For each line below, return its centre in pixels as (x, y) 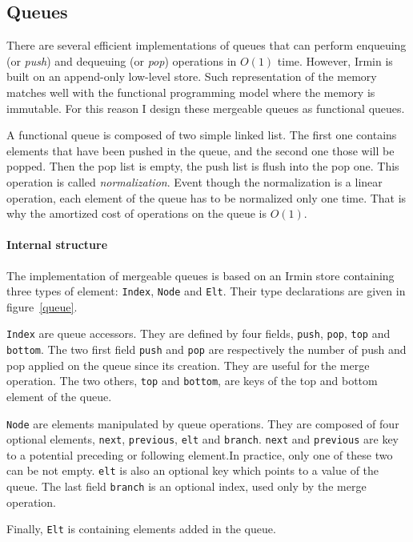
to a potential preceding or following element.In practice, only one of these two (200, 454)
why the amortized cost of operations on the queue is (137, 213)
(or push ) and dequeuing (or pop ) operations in (122, 60)
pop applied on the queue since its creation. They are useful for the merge (188, 365)
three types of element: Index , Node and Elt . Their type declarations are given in (206, 291)
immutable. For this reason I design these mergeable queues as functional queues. (206, 108)
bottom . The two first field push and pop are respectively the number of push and (206, 349)
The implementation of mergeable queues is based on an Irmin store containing (200, 275)
